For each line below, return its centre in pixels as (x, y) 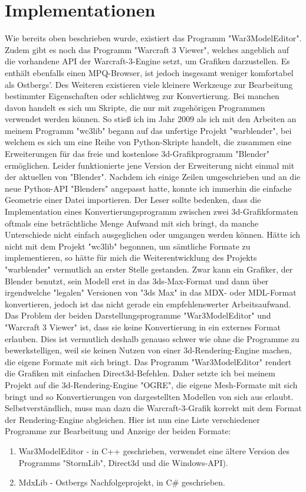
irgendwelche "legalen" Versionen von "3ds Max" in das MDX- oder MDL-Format (151, 292)
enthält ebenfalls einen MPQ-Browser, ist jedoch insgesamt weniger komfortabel (149, 72)
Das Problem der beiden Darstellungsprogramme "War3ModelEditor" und (138, 315)
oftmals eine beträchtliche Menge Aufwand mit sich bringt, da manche (132, 223)
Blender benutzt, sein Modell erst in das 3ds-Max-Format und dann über (137, 281)
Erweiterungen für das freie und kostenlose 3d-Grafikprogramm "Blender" (137, 154)
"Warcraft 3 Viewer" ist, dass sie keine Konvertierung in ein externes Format (143, 327)
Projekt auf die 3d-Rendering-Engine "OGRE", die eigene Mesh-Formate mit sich (151, 384)
